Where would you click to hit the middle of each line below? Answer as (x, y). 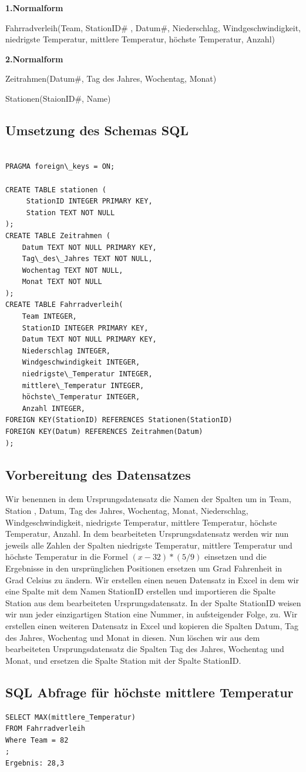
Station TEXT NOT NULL (70, 213)
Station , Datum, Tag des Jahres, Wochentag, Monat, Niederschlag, (127, 510)
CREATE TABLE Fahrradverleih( (64, 305)
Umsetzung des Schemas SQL (97, 130)
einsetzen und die (235, 557)
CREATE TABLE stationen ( (56, 190)
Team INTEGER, (49, 317)
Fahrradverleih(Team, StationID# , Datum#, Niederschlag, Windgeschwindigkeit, (153, 27)
